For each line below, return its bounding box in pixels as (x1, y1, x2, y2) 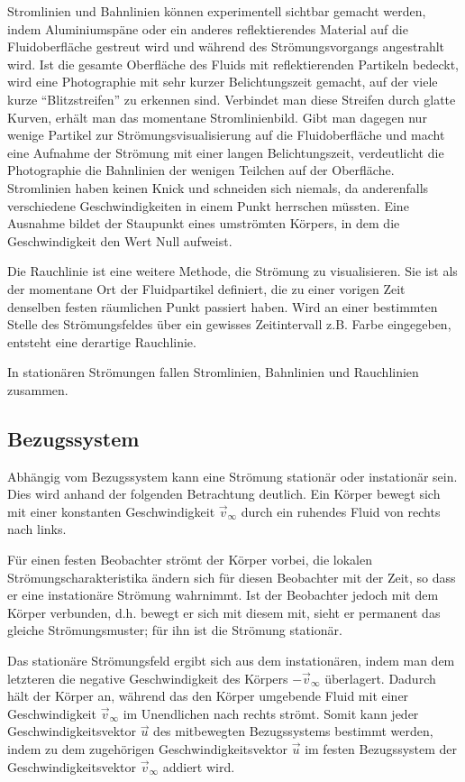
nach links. (7, 520, 67, 538)
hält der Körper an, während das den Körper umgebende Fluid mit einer (7, 686, 409, 705)
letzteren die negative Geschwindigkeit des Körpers (7, 668, 288, 687)
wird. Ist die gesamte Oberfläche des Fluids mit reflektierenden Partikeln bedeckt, (7, 54, 459, 73)
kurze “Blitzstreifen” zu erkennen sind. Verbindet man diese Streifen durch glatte (7, 89, 456, 108)
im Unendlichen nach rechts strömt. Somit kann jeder (123, 704, 419, 722)
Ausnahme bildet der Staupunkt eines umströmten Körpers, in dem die (7, 214, 400, 233)
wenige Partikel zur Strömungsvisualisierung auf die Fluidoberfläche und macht (7, 125, 445, 144)
